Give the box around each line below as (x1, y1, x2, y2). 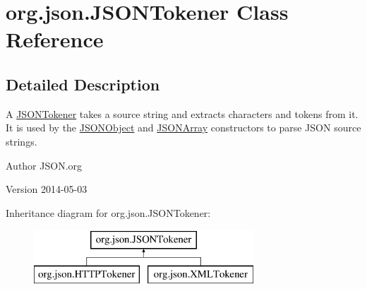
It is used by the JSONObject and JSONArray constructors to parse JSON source (6, 120, 361, 135)
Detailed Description (6, 73, 160, 95)
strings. (6, 134, 37, 148)
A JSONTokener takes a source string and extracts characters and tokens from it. (6, 106, 359, 121)
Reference (6, 25, 104, 54)
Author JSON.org (6, 158, 83, 172)
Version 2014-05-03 (6, 182, 88, 196)
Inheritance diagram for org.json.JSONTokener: (6, 205, 211, 220)
